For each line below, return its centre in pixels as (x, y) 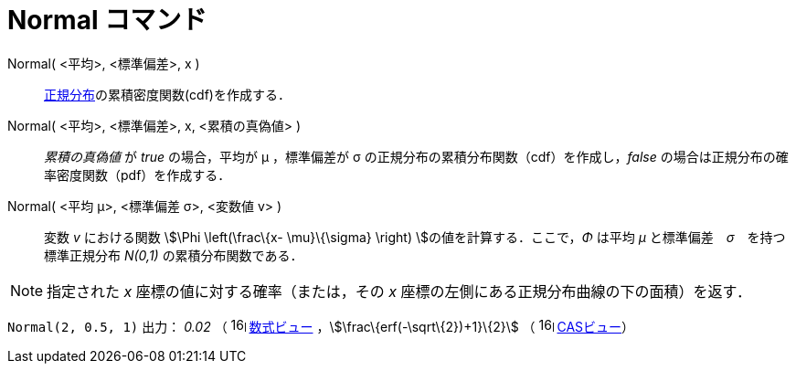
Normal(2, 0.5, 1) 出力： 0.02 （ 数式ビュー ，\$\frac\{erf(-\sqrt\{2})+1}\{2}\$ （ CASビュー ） (321, 326)
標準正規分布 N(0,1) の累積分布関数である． (174, 255)
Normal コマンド (107, 20)
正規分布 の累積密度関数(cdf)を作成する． (167, 94)
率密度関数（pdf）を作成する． (138, 175)
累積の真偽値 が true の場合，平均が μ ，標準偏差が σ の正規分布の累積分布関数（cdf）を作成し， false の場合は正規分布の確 (416, 156)
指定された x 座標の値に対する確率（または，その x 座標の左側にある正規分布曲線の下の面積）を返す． (399, 291)
